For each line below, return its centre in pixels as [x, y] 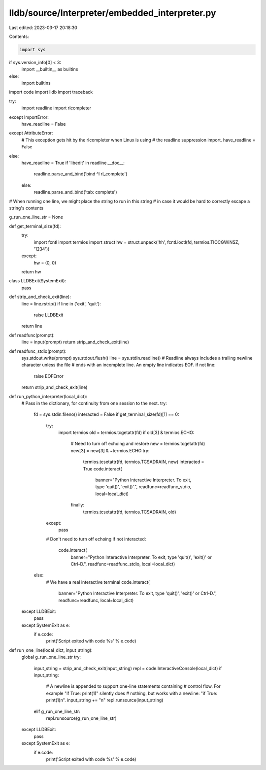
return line [32, 326]
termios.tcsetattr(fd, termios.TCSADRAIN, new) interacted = [144, 462]
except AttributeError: [31, 133]
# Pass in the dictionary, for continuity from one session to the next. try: [94, 403]
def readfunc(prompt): [32, 335]
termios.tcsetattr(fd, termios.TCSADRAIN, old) [130, 512]
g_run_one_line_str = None [36, 217]
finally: [78, 505]
